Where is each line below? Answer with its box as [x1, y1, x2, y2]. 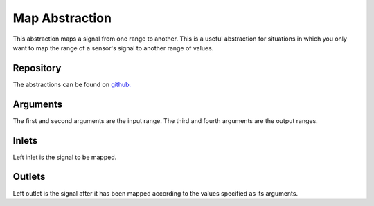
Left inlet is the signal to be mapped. [12, 153, 117, 161]
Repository [12, 62, 62, 74]
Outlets [12, 171, 46, 182]
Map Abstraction [12, 10, 112, 26]
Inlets [12, 135, 38, 147]
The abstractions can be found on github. [12, 80, 132, 88]
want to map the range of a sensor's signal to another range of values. [12, 44, 214, 52]
